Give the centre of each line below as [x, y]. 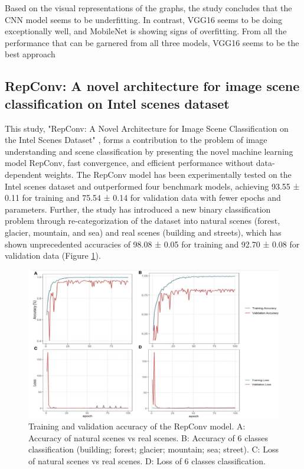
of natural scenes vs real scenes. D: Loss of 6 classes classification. [147, 460]
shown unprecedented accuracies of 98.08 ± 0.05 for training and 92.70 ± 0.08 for [152, 244]
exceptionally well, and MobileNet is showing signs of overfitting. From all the [146, 31]
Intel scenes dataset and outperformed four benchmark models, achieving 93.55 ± [152, 186]
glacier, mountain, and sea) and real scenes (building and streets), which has [143, 232]
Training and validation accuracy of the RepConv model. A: [137, 426]
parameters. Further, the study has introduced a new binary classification [138, 209]
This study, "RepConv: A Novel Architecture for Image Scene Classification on [147, 128]
